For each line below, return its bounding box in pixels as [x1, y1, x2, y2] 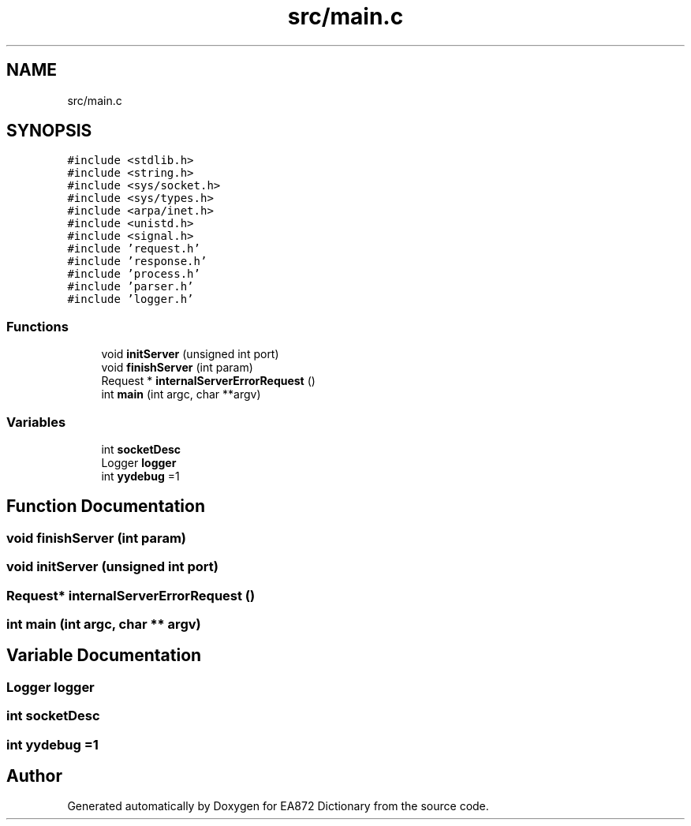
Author [6, 765, 62, 786]
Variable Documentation [6, 645, 202, 666]
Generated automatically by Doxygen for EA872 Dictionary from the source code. [67, 799, 489, 813]
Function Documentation [6, 496, 205, 517]
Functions [6, 318, 69, 335]
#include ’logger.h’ [67, 293, 194, 306]
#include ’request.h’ [67, 242, 200, 256]
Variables [6, 413, 66, 430]
